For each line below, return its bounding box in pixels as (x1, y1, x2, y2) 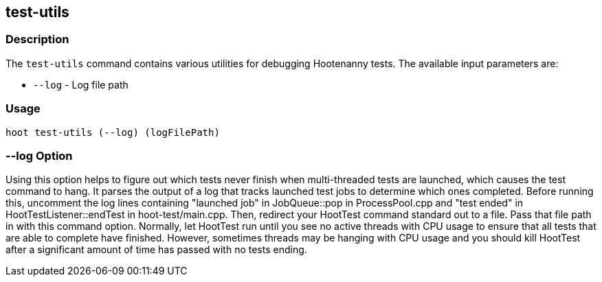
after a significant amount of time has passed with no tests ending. (5, 244, 307, 256)
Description (5, 32, 69, 47)
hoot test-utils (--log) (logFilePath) (5, 126, 220, 138)
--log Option (5, 148, 73, 163)
